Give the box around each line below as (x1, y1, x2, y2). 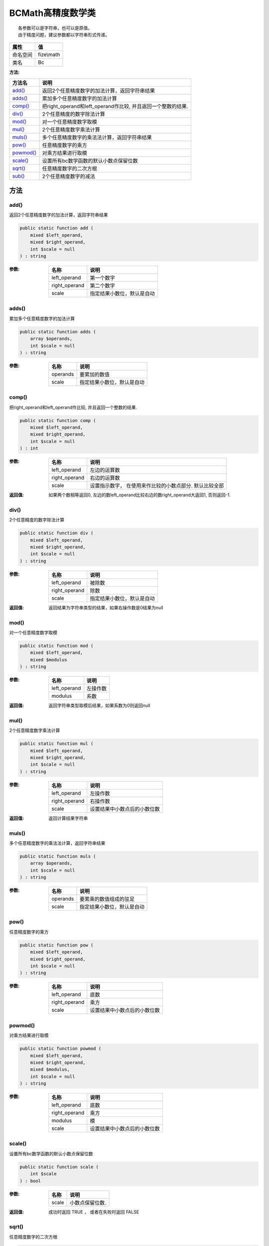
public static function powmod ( (19, 1046, 102, 1052)
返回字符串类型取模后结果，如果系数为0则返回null (48, 703, 150, 709)
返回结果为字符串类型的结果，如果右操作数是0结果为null (48, 605, 164, 611)
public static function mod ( (19, 643, 94, 648)
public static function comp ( (19, 418, 97, 423)
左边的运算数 (90, 467, 121, 473)
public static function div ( (19, 530, 94, 536)
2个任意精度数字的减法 (42, 172, 96, 179)
